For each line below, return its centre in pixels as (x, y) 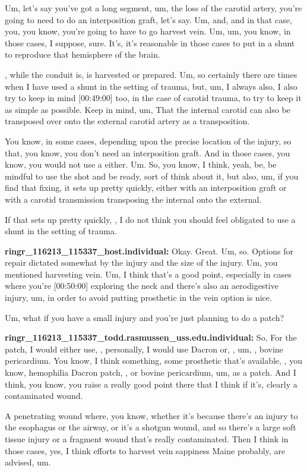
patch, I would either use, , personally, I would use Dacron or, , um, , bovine (144, 349)
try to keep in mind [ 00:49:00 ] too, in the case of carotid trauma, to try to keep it (153, 98)
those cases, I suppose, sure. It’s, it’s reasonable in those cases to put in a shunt (150, 43)
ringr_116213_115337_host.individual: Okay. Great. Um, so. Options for (149, 251)
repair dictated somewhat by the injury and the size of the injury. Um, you (141, 262)
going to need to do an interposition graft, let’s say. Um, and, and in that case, (148, 19)
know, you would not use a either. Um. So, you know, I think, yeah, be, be (141, 164)
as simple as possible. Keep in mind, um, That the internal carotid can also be (148, 109)
